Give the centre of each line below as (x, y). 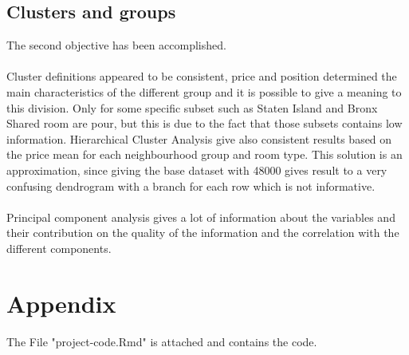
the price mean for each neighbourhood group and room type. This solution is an (204, 154)
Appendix (61, 303)
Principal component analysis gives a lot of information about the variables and (201, 217)
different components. (59, 248)
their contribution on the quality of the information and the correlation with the (203, 233)
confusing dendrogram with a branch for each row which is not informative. (191, 185)
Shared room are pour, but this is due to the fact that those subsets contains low (204, 123)
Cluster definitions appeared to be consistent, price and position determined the (202, 76)
